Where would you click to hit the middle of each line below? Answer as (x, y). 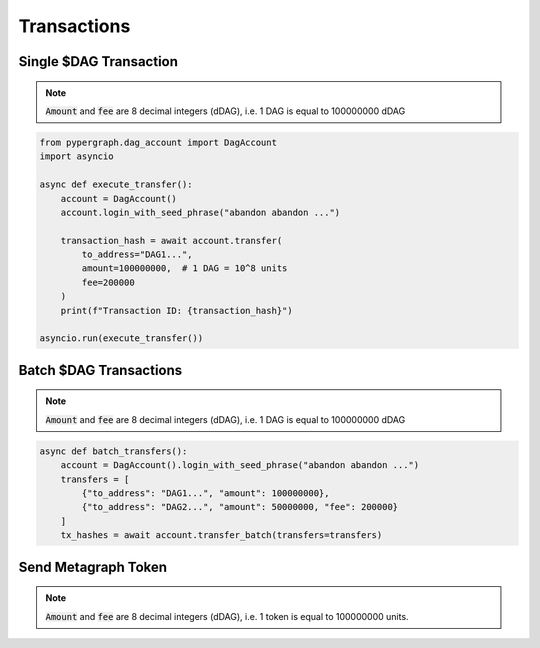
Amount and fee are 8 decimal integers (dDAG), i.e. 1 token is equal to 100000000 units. (227, 616)
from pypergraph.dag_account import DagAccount (158, 142)
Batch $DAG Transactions (100, 370)
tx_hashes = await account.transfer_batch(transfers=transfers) (221, 535)
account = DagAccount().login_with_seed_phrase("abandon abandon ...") (240, 465)
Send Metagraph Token (93, 566)
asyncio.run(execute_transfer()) (121, 338)
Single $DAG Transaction (98, 61)
